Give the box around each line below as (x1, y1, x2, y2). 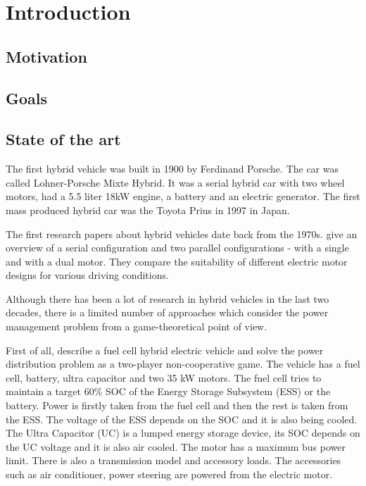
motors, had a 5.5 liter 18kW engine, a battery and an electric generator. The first (6, 189, 360, 204)
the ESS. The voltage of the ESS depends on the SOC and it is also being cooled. (6, 411, 358, 426)
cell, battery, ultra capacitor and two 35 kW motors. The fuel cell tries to (6, 370, 322, 385)
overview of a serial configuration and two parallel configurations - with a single (6, 240, 349, 255)
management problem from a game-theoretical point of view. (6, 319, 267, 334)
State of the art (6, 128, 121, 150)
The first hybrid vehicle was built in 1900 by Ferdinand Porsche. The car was (6, 161, 339, 176)
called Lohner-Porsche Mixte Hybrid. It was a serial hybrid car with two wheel (6, 175, 345, 189)
